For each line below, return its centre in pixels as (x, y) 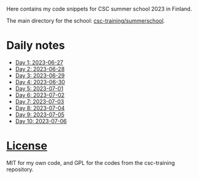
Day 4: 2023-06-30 (40, 82)
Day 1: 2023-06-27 (39, 62)
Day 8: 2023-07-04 (40, 108)
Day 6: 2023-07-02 (40, 95)
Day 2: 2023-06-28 (40, 69)
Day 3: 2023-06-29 (40, 75)
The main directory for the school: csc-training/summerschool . (86, 21)
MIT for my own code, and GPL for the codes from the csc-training (91, 162)
